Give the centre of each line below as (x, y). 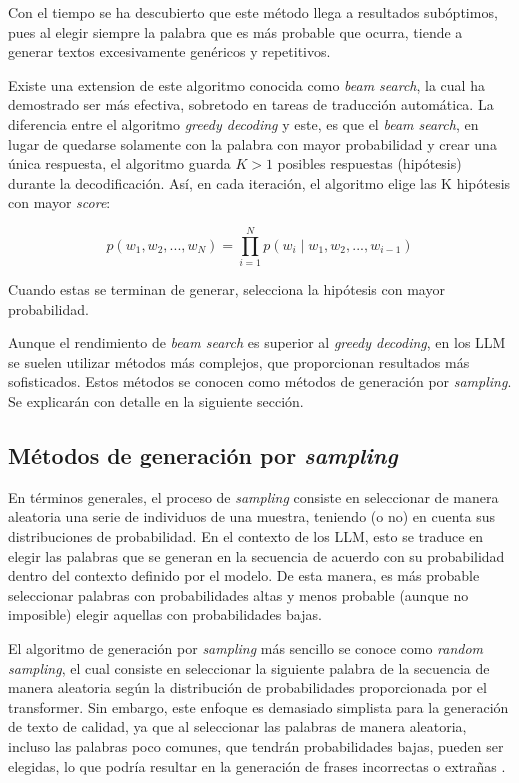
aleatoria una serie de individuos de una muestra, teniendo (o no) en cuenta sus (252, 516)
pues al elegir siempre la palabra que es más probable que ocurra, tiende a (235, 31)
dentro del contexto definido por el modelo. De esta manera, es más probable (244, 575)
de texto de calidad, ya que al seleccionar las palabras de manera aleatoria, (237, 726)
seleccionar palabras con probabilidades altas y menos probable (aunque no (238, 594)
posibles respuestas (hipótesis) (369, 163)
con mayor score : (59, 202)
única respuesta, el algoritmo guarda (119, 163)
